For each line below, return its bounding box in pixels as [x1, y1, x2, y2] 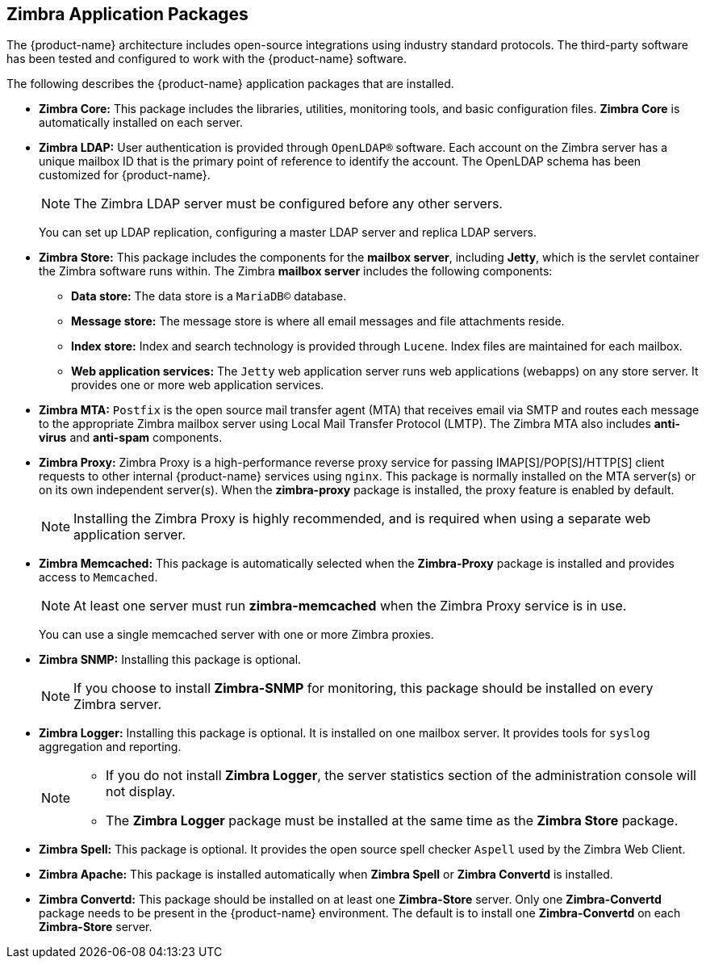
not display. [106, 783, 176, 800]
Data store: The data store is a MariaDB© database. [71, 289, 347, 304]
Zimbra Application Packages [6, 4, 249, 24]
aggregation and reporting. [39, 740, 182, 754]
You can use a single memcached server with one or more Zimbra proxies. [39, 627, 434, 642]
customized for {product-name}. [39, 168, 211, 183]
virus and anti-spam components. [39, 430, 223, 445]
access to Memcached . [39, 570, 158, 585]
